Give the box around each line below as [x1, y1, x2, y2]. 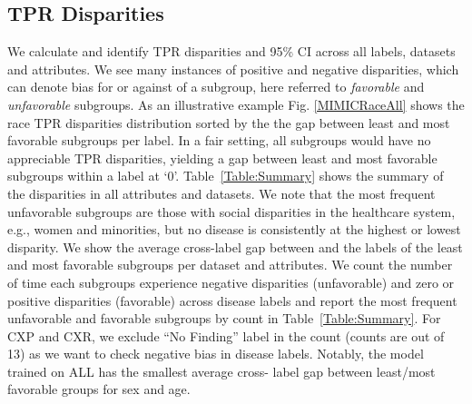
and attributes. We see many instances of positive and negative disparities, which [7, 59, 459, 78]
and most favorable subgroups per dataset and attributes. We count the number [7, 255, 453, 274]
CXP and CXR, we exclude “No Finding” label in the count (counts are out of [7, 326, 445, 345]
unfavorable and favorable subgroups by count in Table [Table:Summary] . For [7, 309, 441, 328]
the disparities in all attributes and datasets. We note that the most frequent [7, 183, 436, 202]
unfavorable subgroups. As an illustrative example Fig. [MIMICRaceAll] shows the [7, 94, 465, 113]
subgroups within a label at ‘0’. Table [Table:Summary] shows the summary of [7, 166, 444, 185]
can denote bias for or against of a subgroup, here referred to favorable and [7, 77, 425, 96]
